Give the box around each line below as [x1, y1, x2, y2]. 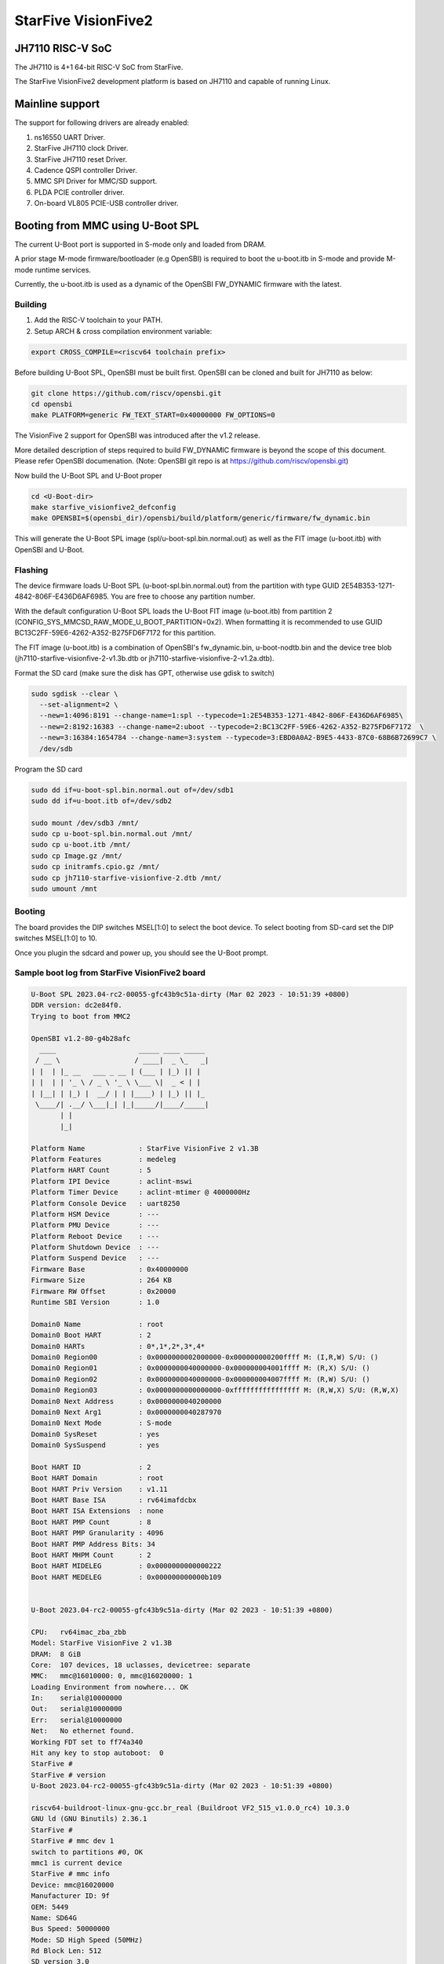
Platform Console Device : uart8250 [31, 1199, 180, 1207]
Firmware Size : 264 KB [31, 1276, 173, 1284]
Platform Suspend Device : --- [31, 1254, 160, 1262]
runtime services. [35, 265, 92, 274]
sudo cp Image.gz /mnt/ [31, 851, 123, 860]
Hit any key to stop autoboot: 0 [31, 1749, 164, 1757]
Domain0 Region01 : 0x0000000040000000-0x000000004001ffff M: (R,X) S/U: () [31, 1364, 370, 1372]
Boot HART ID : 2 [31, 1462, 152, 1471]
